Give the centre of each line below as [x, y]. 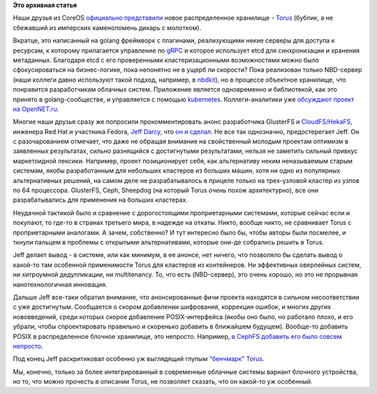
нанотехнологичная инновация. [60, 284]
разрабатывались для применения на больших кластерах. [101, 200]
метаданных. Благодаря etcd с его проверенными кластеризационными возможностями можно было [166, 60]
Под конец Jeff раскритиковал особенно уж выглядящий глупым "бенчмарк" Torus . [139, 359]
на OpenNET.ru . [36, 109]
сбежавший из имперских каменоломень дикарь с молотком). [107, 27]
